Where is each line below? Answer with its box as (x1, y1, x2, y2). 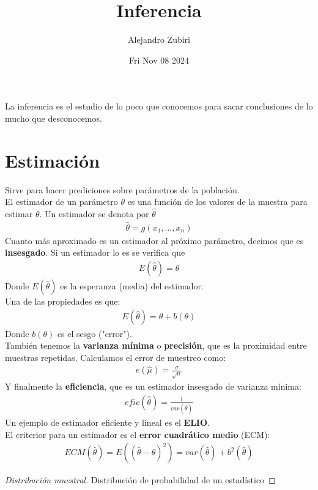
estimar (5, 207, 33, 220)
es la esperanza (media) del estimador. (60, 279, 204, 292)
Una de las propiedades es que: (5, 294, 120, 307)
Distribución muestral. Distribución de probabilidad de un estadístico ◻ (5, 473, 276, 486)
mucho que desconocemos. (5, 111, 102, 124)
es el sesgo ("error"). (57, 327, 132, 340)
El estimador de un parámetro (5, 195, 118, 208)
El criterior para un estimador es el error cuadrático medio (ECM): (5, 428, 270, 440)
